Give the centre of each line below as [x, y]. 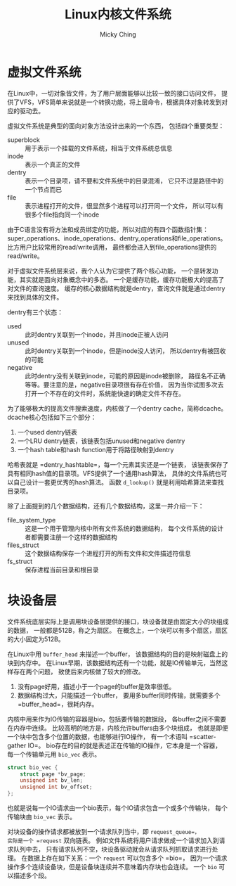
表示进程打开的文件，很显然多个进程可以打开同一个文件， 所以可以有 [124, 205]
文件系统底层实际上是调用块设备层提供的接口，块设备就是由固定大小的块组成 [118, 621]
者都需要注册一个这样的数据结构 [71, 537]
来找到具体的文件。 [35, 297]
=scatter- [203, 736]
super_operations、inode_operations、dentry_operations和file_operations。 [117, 238]
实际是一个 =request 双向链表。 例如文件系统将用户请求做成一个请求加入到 [113, 840]
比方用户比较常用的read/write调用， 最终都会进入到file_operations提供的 [112, 247]
